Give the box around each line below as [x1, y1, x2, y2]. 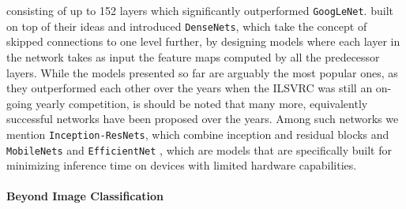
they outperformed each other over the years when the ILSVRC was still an [6, 80, 373, 96]
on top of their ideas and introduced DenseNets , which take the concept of [6, 17, 367, 34]
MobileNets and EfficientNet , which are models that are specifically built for [6, 141, 392, 158]
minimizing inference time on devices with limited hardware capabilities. [6, 157, 357, 174]
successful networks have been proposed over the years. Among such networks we [6, 110, 399, 127]
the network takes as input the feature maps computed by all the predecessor [6, 48, 380, 65]
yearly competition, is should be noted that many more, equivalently [36, 95, 368, 111]
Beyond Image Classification [6, 188, 164, 204]
